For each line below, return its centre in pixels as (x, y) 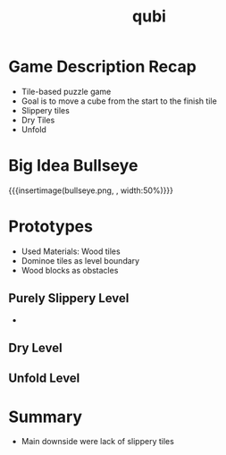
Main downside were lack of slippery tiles (98, 442)
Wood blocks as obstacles (70, 270)
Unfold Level (44, 379)
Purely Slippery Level (69, 298)
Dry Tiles (38, 120)
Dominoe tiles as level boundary (80, 260)
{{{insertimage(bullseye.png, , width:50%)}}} (91, 190)
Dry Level (36, 348)
